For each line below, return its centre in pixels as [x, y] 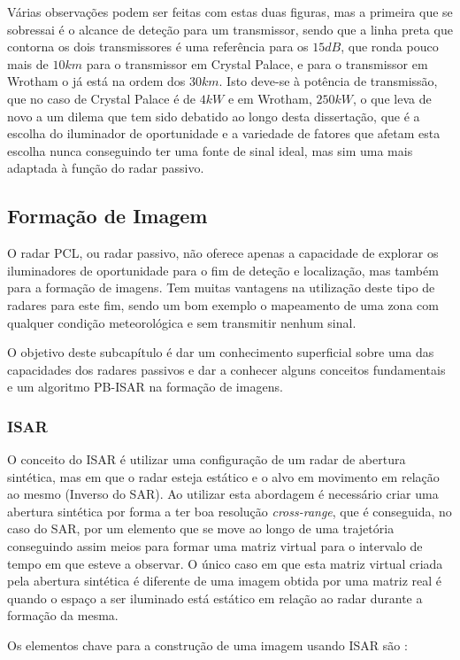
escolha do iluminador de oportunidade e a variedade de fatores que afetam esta [224, 133]
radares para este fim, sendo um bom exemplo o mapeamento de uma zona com [223, 304]
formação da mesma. [63, 615]
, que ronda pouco [390, 47]
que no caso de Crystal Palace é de [102, 98]
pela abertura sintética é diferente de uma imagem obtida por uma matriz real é [225, 581]
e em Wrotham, [270, 98]
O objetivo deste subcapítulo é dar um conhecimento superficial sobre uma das [221, 352]
